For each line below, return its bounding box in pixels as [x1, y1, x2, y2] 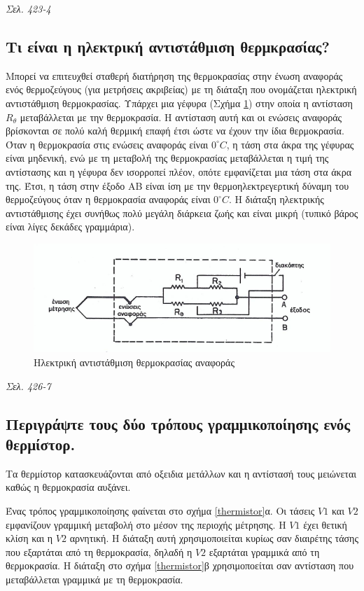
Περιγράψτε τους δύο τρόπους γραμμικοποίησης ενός [6, 412, 351, 434]
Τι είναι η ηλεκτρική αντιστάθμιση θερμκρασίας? [6, 35, 330, 57]
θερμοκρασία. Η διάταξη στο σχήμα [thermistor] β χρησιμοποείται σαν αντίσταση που [6, 558, 354, 573]
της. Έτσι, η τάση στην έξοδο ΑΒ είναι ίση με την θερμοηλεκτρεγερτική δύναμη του [6, 178, 349, 193]
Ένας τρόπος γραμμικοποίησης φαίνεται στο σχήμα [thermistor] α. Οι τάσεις [6, 503, 315, 517]
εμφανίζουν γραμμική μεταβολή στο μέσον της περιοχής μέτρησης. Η [6, 517, 286, 531]
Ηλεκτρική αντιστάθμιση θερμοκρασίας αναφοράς [34, 355, 234, 369]
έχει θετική [303, 517, 347, 531]
